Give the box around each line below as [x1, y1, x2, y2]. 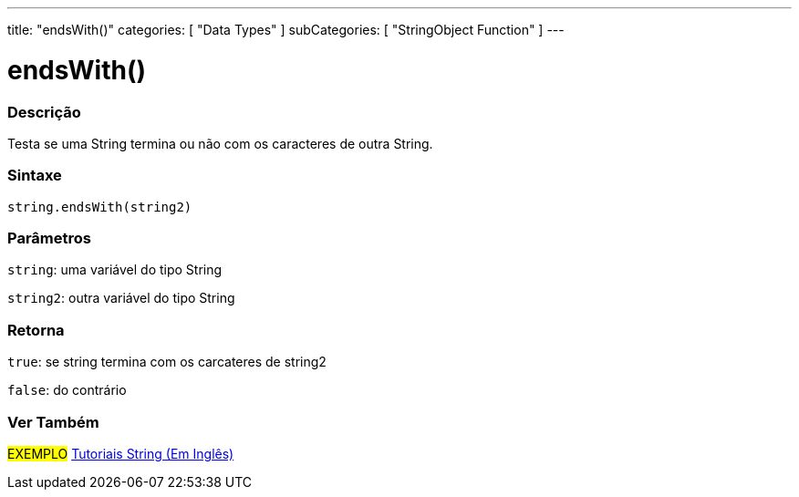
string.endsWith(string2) [7, 199, 192, 214]
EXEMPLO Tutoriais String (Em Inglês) [7, 445, 234, 461]
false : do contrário [7, 382, 127, 399]
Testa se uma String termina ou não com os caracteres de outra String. [7, 135, 433, 151]
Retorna [7, 320, 65, 339]
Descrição [7, 102, 81, 121]
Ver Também [7, 412, 99, 431]
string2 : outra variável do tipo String [7, 290, 235, 306]
